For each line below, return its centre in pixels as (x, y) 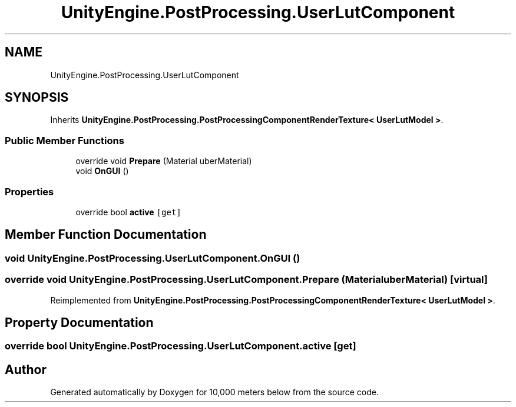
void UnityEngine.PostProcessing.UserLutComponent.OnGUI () (153, 258)
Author (26, 369)
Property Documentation (79, 322)
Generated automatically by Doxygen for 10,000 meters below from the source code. (214, 392)
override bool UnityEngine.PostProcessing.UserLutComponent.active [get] (181, 346)
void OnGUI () (102, 171)
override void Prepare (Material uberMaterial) (164, 161)
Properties (29, 191)
